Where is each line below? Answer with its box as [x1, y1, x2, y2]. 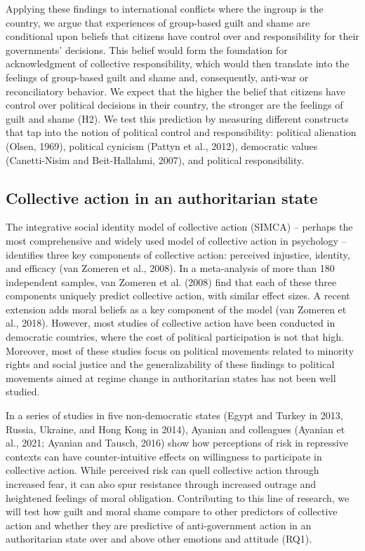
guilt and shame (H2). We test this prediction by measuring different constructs [6, 111, 349, 125]
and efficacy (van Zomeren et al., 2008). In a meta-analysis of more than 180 [6, 261, 335, 275]
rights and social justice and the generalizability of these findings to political [6, 357, 335, 372]
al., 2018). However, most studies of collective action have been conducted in [6, 315, 336, 330]
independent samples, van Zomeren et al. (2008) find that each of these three [6, 274, 337, 289]
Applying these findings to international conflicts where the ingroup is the [6, 1, 324, 15]
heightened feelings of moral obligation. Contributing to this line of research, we [6, 490, 350, 505]
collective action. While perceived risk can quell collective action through [6, 463, 319, 477]
